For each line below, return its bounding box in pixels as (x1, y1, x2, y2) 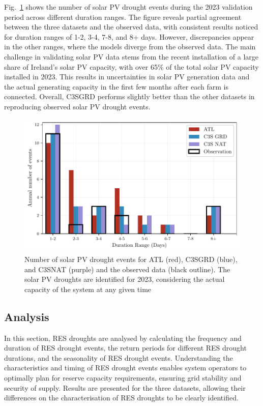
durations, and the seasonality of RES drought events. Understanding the (4, 352, 233, 363)
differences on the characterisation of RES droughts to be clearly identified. (4, 392, 239, 403)
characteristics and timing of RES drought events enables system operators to (4, 362, 247, 373)
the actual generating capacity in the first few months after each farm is (4, 81, 228, 92)
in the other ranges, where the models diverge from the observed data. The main (4, 41, 256, 52)
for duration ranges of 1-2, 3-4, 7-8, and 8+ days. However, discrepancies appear (4, 31, 254, 42)
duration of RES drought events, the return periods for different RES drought (4, 342, 247, 353)
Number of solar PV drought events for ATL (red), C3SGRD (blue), (24, 254, 238, 265)
